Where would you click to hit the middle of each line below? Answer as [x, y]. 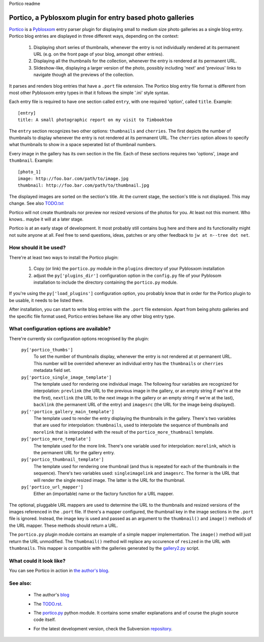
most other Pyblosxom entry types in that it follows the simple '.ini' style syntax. [89, 93]
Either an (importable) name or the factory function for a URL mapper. [104, 494]
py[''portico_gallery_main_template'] [68, 411]
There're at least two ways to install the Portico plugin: [64, 257]
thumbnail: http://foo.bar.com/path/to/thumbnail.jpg [83, 185]
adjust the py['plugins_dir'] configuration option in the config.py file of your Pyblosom [128, 275]
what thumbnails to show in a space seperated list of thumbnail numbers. [83, 145]
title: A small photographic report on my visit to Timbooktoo [95, 120]
